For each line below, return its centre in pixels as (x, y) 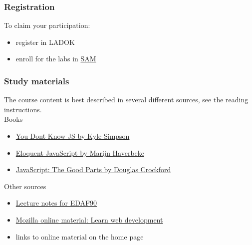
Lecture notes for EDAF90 (56, 203)
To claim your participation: (47, 25)
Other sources (25, 186)
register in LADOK (45, 42)
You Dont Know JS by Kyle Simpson (73, 136)
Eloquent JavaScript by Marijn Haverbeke (80, 152)
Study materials (37, 81)
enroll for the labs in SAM (56, 59)
